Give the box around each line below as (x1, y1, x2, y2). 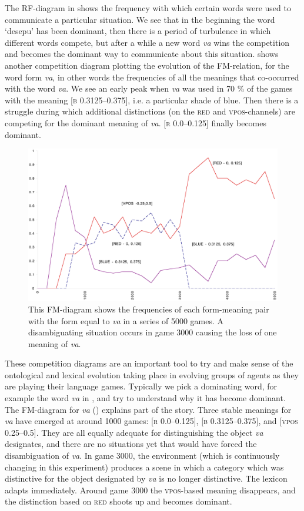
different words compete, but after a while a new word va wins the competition (5, 36, 290, 48)
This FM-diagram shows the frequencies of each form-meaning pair (28, 302, 269, 315)
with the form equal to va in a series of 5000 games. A (28, 314, 223, 327)
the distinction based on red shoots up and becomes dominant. (5, 495, 232, 507)
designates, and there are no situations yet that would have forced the (5, 438, 257, 450)
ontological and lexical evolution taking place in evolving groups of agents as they (5, 368, 299, 381)
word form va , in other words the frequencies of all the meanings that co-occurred (5, 70, 299, 83)
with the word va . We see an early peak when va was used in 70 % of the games (5, 82, 293, 95)
